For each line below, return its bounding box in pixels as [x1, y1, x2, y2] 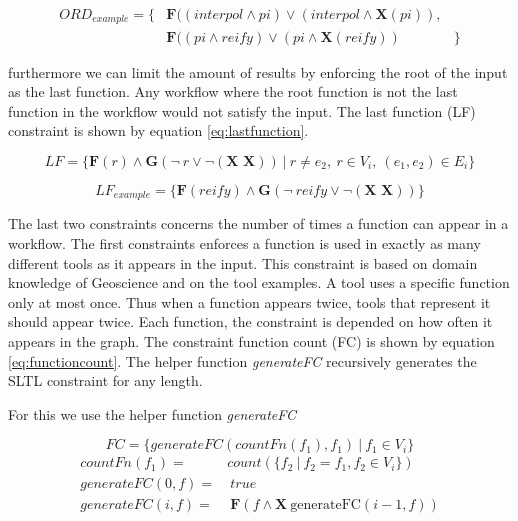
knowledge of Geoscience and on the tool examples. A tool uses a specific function [8, 272, 510, 293]
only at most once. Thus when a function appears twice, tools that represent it [8, 291, 491, 312]
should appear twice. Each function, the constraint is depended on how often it [8, 311, 493, 332]
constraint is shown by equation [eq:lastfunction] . [8, 120, 309, 141]
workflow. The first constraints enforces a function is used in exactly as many [8, 232, 481, 253]
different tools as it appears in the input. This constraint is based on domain [8, 252, 478, 273]
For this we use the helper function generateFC [8, 403, 297, 424]
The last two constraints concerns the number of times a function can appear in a [8, 213, 509, 234]
